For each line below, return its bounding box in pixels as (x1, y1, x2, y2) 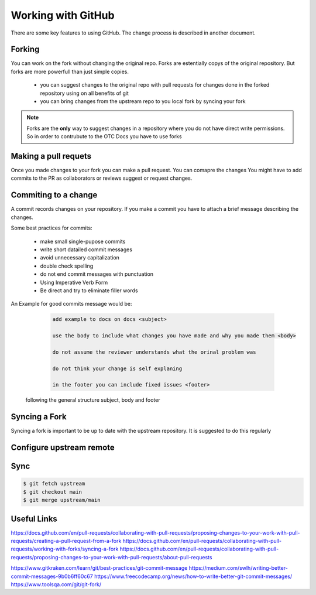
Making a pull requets (11, 151, 92, 161)
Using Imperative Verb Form (40, 279, 108, 286)
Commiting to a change (11, 190, 98, 200)
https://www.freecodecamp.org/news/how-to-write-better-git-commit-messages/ (94, 573, 293, 580)
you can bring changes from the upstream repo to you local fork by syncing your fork (40, 98, 246, 105)
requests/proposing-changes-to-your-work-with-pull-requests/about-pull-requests (11, 553, 212, 560)
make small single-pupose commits (40, 238, 126, 245)
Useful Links (11, 514, 58, 524)
